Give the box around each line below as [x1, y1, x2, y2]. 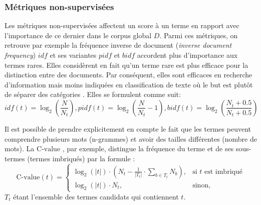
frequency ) [5, 50, 36, 60]
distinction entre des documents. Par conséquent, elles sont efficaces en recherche [5, 69, 252, 80]
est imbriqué [204, 168, 242, 175]
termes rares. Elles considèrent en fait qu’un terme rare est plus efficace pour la [5, 59, 248, 70]
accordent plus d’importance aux [137, 50, 238, 60]
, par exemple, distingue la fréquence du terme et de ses [62, 143, 234, 154]
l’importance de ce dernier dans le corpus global [5, 30, 152, 40]
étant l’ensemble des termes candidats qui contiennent [13, 191, 179, 201]
